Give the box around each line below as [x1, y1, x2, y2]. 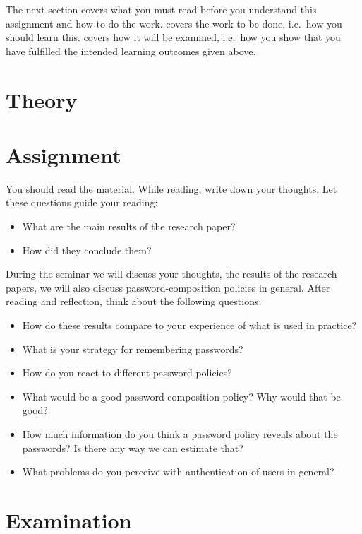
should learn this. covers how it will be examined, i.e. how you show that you [6, 30, 341, 44]
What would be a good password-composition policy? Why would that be [22, 388, 341, 403]
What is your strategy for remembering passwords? [22, 341, 243, 356]
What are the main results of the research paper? [22, 219, 236, 234]
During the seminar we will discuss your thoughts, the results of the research [6, 266, 337, 281]
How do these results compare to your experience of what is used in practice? [22, 318, 357, 333]
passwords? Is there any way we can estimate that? [22, 440, 243, 455]
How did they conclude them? [22, 242, 152, 257]
